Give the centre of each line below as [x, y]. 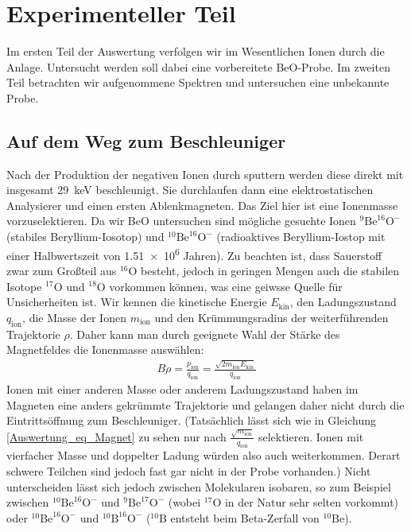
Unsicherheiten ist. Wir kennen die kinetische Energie [137, 302]
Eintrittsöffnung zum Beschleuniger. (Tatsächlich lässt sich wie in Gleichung [191, 420]
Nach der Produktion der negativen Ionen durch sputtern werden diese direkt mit [205, 174]
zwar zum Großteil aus [62, 270]
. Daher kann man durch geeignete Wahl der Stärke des [205, 334]
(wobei [184, 502]
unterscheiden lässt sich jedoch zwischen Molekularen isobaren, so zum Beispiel [199, 486]
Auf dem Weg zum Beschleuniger [146, 140]
